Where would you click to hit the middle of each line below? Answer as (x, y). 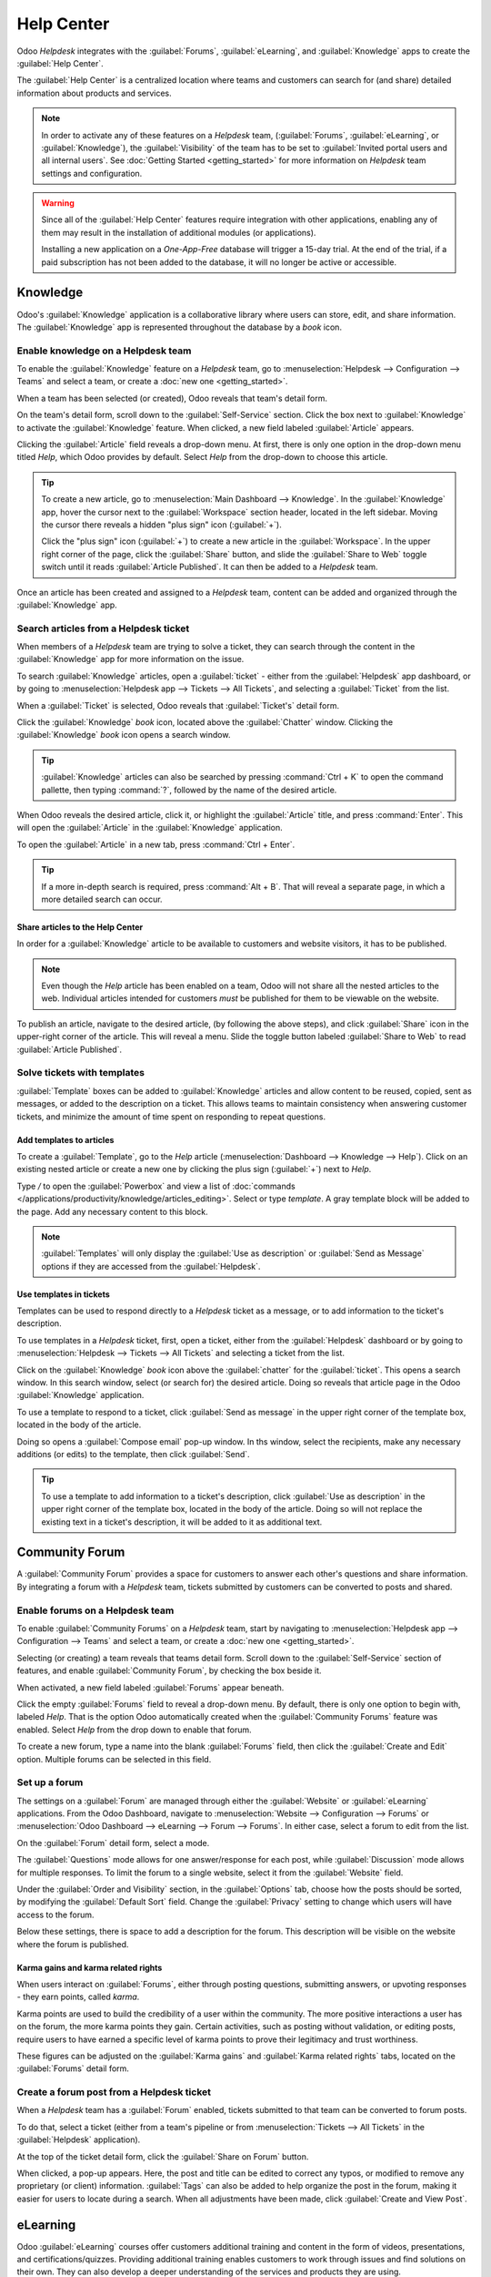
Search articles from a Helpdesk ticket (103, 628)
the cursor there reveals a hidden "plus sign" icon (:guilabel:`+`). (161, 525)
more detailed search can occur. (102, 899)
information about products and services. (94, 93)
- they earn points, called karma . (78, 1997)
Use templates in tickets (64, 1294)
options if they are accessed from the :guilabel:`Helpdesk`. (151, 1266)
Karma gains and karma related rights (90, 1967)
